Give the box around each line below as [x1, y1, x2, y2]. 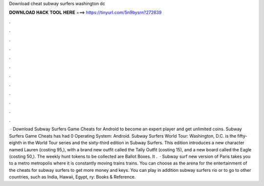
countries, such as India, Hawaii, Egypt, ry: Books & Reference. [9, 174, 136, 180]
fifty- [237, 133, 247, 139]
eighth [9, 140, 22, 146]
